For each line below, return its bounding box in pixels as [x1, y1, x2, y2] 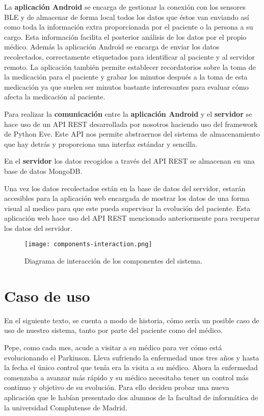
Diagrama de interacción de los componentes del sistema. [24, 255, 202, 266]
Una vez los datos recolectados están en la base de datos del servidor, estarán [4, 183, 246, 193]
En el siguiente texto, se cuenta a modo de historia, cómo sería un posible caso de [4, 315, 259, 325]
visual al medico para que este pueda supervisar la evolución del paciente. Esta [4, 202, 251, 213]
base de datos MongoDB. [4, 165, 83, 176]
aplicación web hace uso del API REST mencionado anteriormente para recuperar [4, 213, 260, 223]
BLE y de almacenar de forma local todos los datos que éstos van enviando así [4, 11, 249, 22]
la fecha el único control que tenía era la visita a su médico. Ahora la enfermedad [4, 362, 258, 373]
